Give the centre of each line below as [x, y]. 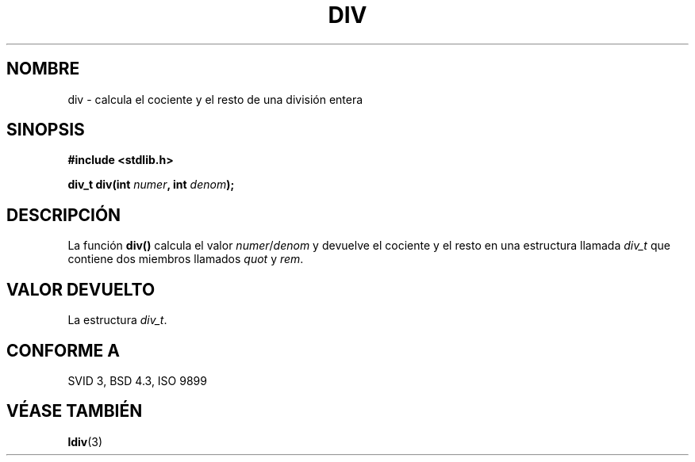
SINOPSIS [46, 130]
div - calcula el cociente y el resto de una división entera [215, 99]
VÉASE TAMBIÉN [75, 411]
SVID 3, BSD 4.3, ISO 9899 [137, 380]
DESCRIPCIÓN [64, 215]
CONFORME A [63, 350]
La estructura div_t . [117, 320]
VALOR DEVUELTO [81, 289]
